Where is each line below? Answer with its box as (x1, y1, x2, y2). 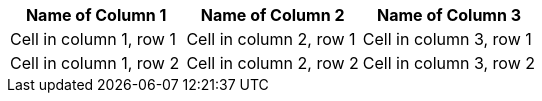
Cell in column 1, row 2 (10, 53, 180, 73)
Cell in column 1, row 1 (10, 29, 176, 49)
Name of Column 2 (200, 5, 345, 25)
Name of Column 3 (377, 5, 522, 25)
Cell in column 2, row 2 (186, 53, 359, 73)
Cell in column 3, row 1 (362, 29, 532, 49)
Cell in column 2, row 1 (186, 29, 356, 49)
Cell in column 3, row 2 (362, 53, 535, 73)
